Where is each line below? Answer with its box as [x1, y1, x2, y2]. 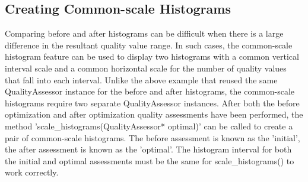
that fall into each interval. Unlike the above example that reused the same [5, 73, 278, 86]
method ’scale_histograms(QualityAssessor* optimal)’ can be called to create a [5, 119, 293, 132]
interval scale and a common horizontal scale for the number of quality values [5, 61, 287, 74]
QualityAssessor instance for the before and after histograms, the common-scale [5, 85, 295, 97]
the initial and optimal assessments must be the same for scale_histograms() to [5, 154, 294, 167]
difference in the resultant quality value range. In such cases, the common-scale [5, 38, 293, 51]
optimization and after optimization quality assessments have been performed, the [5, 108, 303, 121]
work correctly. [5, 166, 59, 178]
